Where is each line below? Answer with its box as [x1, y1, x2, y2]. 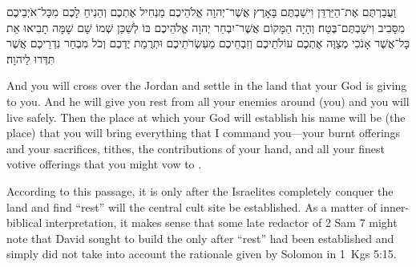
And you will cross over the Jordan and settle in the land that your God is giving [6, 77, 407, 94]
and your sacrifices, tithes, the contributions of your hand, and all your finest [6, 140, 385, 156]
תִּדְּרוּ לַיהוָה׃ [6, 50, 55, 67]
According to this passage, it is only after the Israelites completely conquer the [6, 182, 394, 199]
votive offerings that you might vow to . [6, 156, 202, 172]
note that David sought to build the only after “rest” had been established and [6, 229, 394, 246]
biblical [6, 214, 42, 231]
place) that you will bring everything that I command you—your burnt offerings [6, 124, 401, 141]
